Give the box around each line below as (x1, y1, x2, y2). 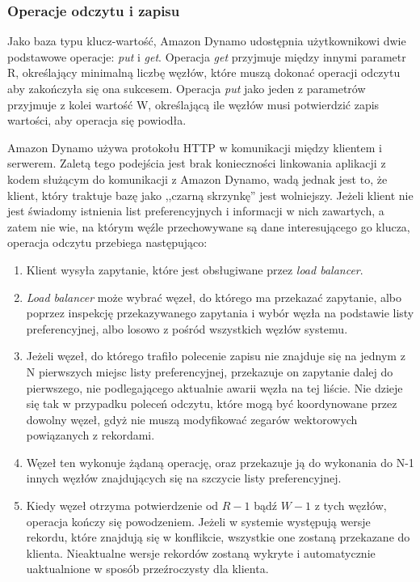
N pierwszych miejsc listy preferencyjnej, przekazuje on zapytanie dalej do (26, 363, 393, 380)
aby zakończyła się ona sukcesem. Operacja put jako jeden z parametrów (7, 80, 366, 96)
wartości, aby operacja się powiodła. (7, 112, 187, 129)
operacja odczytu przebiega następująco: (7, 234, 208, 251)
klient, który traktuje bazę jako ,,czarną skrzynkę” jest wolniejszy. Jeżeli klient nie (7, 186, 414, 203)
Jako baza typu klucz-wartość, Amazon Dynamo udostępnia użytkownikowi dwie (7, 32, 406, 49)
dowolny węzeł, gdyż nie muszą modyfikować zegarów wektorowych (26, 410, 358, 427)
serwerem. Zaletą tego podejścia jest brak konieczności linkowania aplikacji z (7, 155, 386, 172)
